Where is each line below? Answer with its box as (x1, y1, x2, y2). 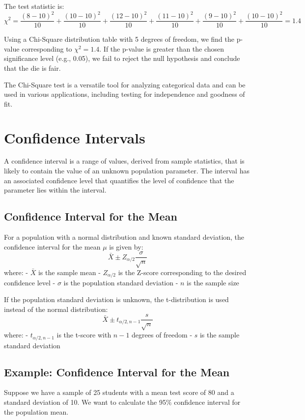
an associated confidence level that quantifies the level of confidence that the (4, 175, 234, 185)
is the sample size (187, 278, 239, 288)
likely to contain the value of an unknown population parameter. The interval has (4, 166, 250, 176)
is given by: (109, 241, 143, 252)
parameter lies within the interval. (4, 185, 107, 195)
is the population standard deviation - (63, 278, 178, 288)
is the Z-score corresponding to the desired (118, 267, 247, 278)
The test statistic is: (4, 1, 64, 11)
